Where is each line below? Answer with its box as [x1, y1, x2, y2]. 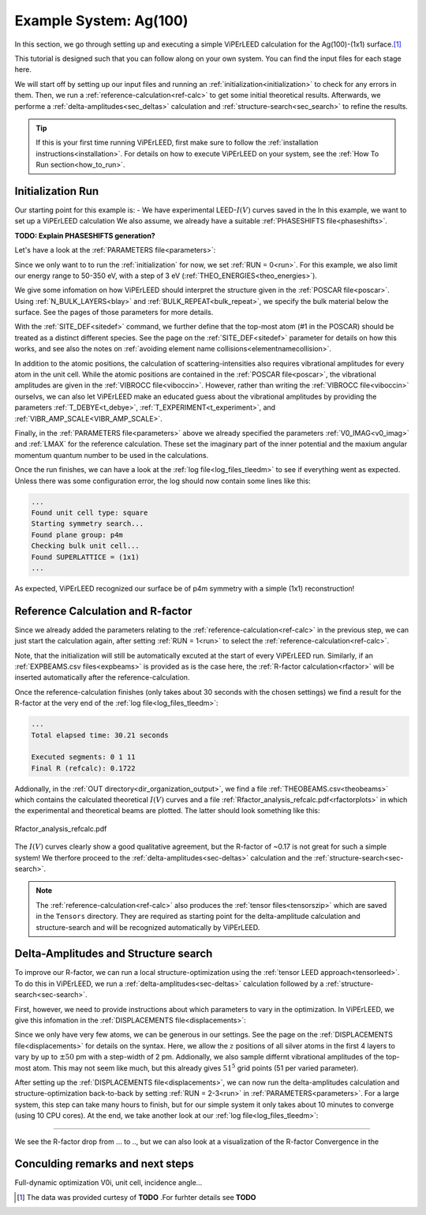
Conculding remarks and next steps [14, 1157, 195, 1171]
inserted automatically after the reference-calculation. [14, 673, 190, 682]
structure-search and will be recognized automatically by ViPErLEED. [35, 922, 260, 932]
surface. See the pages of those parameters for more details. [14, 308, 214, 317]
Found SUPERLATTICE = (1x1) [31, 553, 140, 561]
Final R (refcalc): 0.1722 [31, 763, 136, 773]
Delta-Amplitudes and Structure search [14, 947, 213, 961]
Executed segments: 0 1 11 [31, 752, 136, 762]
